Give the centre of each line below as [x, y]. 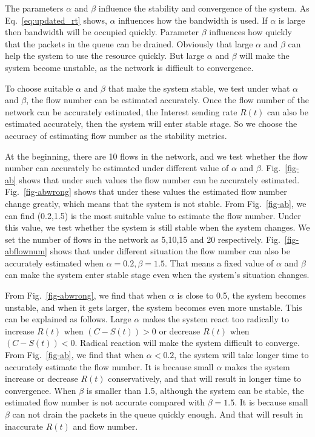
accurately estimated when [55, 263]
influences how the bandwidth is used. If [193, 20]
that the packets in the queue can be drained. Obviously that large [129, 43]
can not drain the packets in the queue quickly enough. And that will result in [158, 414]
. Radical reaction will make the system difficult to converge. [187, 343]
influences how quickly [250, 32]
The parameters [34, 8]
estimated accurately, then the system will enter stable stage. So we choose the [151, 124]
